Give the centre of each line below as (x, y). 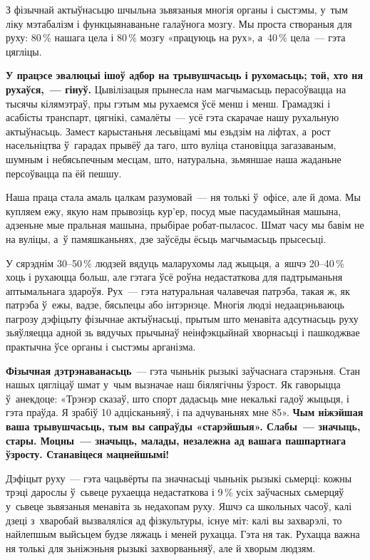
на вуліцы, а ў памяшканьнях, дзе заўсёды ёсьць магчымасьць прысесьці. (166, 238)
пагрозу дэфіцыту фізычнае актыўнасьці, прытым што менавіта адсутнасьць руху (182, 318)
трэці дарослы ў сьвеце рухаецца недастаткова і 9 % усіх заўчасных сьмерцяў (175, 492)
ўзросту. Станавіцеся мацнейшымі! (88, 454)
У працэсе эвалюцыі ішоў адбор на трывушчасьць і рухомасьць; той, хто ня (184, 75)
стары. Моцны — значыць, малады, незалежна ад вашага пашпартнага (176, 440)
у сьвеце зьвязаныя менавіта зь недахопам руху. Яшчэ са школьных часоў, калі (179, 506)
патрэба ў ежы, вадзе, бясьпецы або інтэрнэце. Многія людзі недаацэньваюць (175, 305)
